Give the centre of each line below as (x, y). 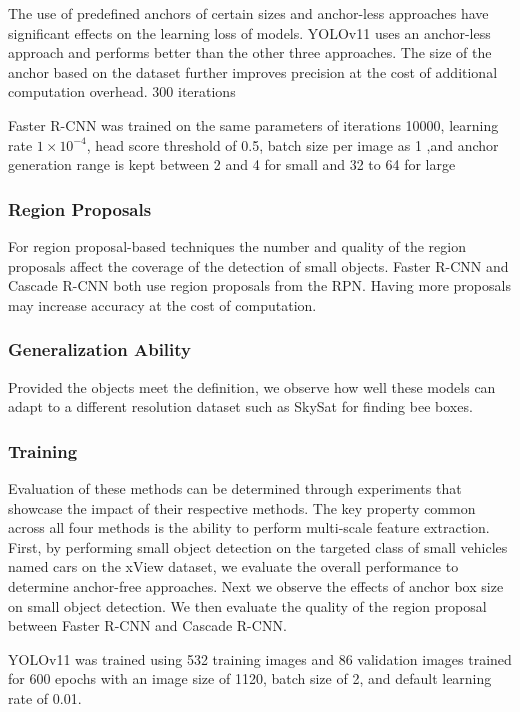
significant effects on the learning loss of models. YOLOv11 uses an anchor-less (249, 32)
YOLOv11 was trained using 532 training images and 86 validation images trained (260, 658)
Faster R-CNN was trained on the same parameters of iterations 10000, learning (253, 124)
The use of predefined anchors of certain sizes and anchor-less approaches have (248, 13)
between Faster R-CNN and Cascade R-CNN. (147, 625)
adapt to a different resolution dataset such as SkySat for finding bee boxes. (240, 406)
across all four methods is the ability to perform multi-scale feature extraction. (249, 527)
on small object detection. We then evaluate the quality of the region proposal (247, 605)
